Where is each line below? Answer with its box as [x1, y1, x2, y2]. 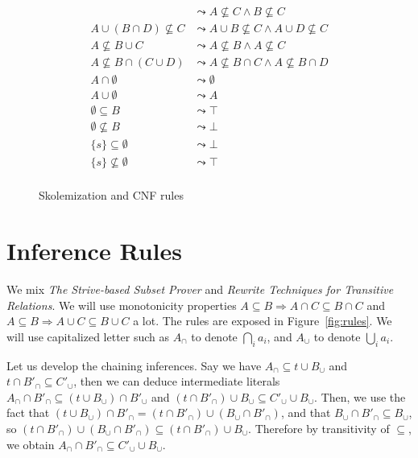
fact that [6, 404, 50, 421]
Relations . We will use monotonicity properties [6, 296, 237, 313]
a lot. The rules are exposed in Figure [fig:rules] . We [133, 312, 392, 329]
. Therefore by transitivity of [248, 420, 390, 437]
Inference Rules [6, 234, 182, 267]
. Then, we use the [314, 388, 406, 405]
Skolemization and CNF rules [39, 187, 184, 204]
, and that [280, 404, 331, 421]
